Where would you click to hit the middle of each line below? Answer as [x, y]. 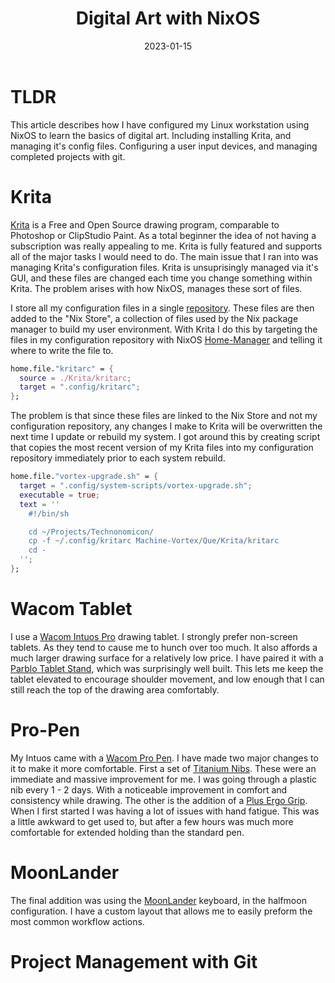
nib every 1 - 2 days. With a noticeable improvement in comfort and [149, 789]
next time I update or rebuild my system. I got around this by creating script [165, 437]
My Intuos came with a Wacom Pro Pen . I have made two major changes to [164, 758]
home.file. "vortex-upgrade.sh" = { [84, 477]
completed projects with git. [68, 156]
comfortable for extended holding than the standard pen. [127, 832]
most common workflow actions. [77, 921]
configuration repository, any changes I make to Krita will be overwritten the [166, 426]
